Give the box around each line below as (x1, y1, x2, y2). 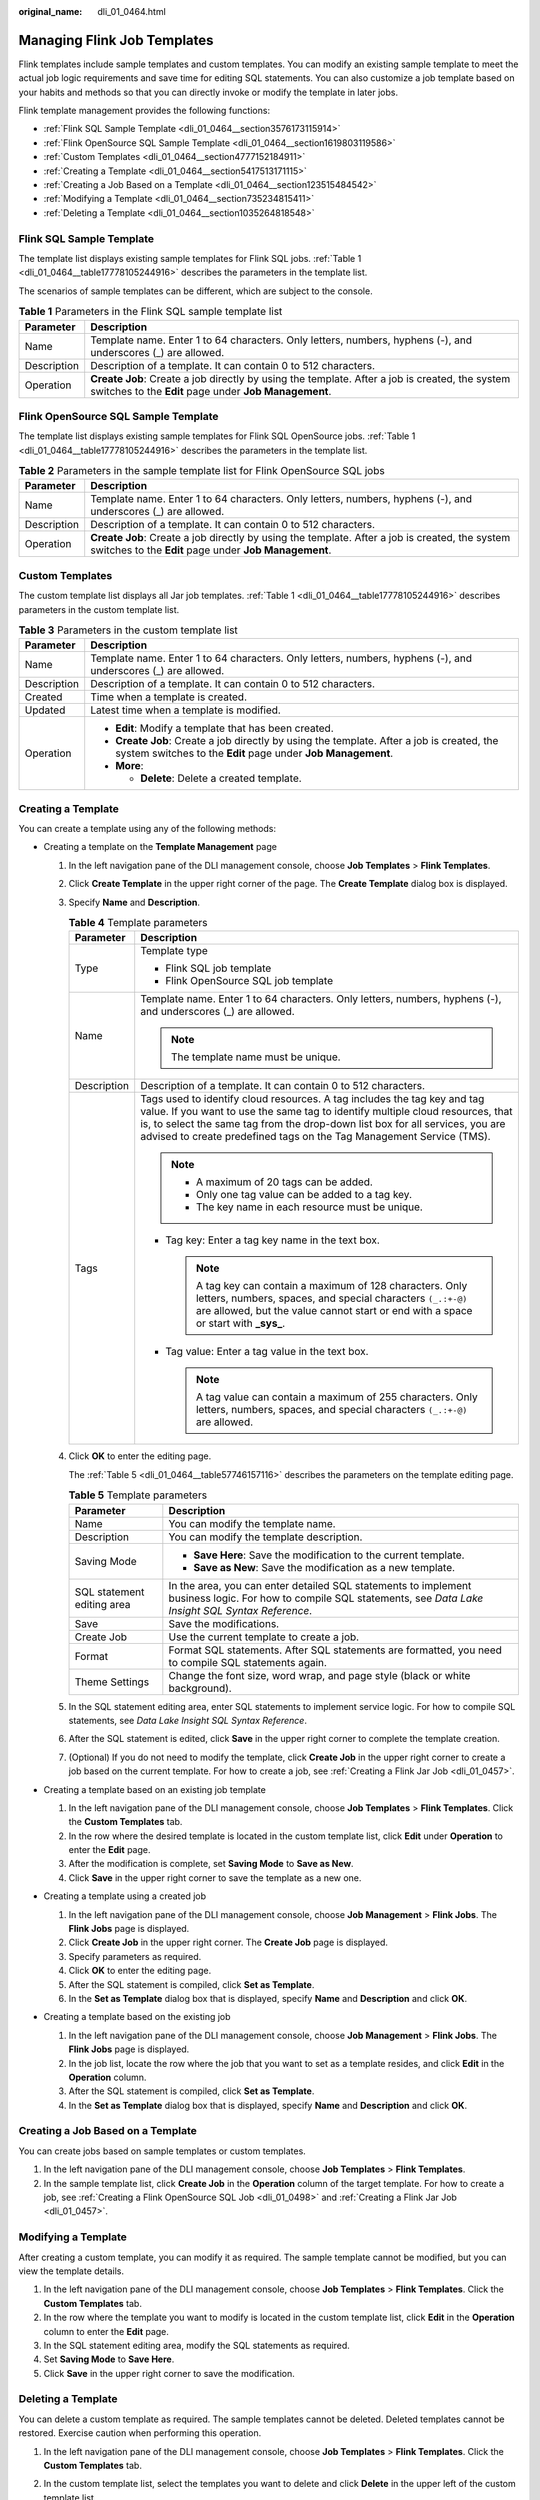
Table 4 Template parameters (68, 916, 209, 930)
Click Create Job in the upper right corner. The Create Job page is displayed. (68, 1936, 389, 1949)
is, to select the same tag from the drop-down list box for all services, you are (140, 1117, 506, 1131)
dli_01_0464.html (97, 6, 167, 17)
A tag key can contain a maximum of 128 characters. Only (195, 1279, 468, 1293)
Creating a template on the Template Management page (43, 841, 277, 853)
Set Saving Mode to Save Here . (43, 2353, 175, 2365)
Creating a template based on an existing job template (43, 1783, 267, 1795)
